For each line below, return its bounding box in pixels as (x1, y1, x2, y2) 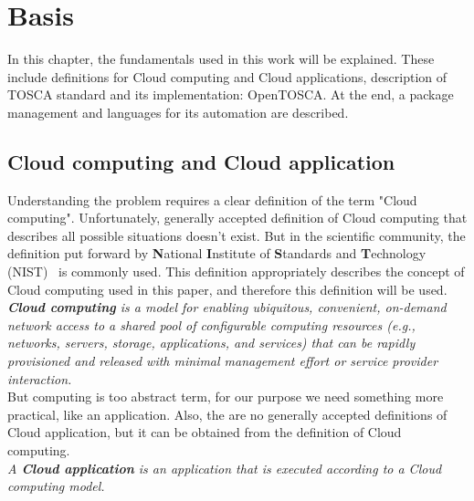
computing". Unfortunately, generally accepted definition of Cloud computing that (7, 208, 468, 227)
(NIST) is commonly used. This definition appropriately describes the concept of (7, 262, 465, 281)
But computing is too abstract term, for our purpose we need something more (7, 387, 444, 406)
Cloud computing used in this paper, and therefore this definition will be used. (7, 279, 448, 298)
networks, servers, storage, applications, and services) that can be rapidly (7, 333, 416, 352)
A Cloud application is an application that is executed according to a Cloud (7, 458, 442, 477)
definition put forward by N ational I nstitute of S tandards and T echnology (7, 244, 427, 263)
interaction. (7, 369, 72, 388)
